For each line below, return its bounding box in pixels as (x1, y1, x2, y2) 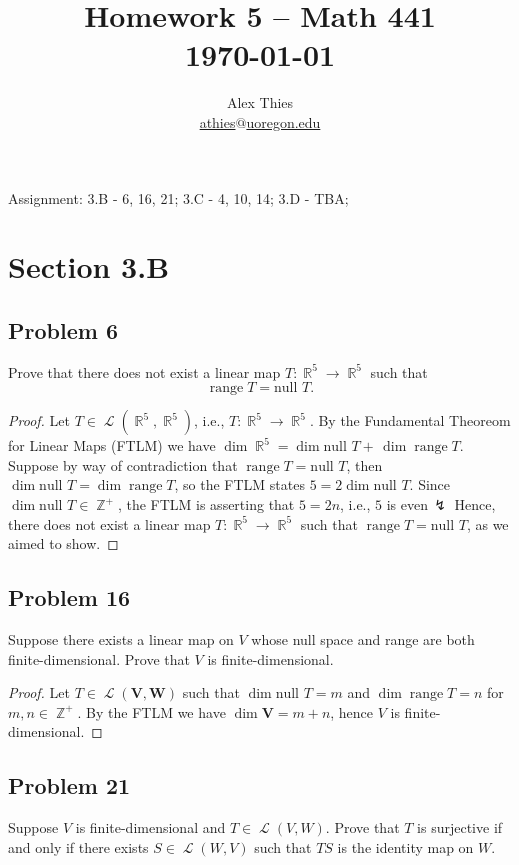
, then (346, 454, 383, 475)
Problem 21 (8, 770, 131, 801)
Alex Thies (226, 92, 294, 113)
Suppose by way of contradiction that (8, 454, 238, 475)
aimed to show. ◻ (8, 533, 119, 554)
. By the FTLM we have (77, 701, 226, 722)
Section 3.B (8, 246, 170, 287)
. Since (409, 474, 451, 495)
